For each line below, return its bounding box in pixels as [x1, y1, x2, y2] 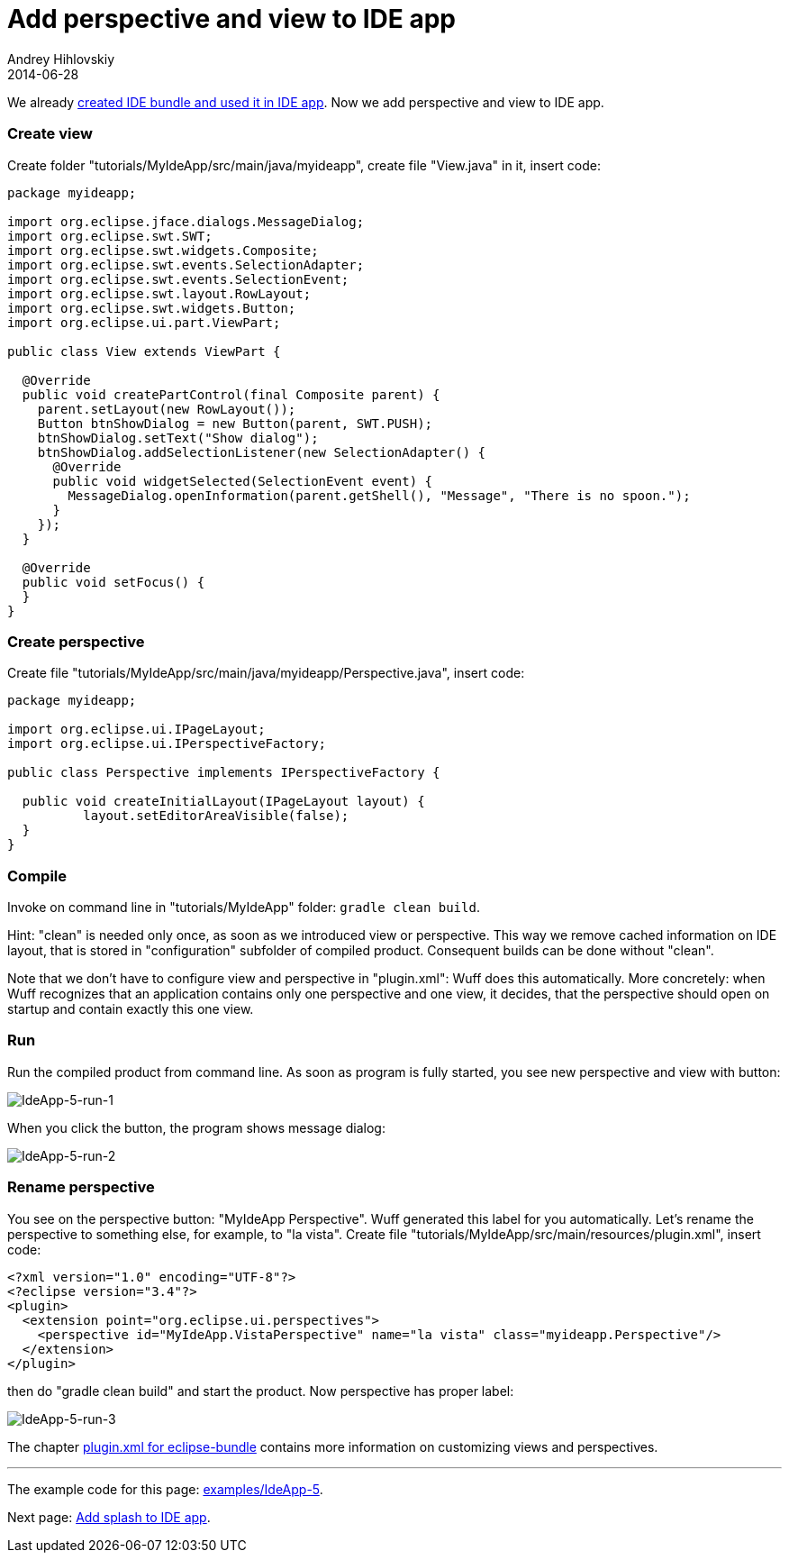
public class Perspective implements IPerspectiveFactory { [7, 765, 440, 780]
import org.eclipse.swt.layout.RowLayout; [7, 286, 312, 301]
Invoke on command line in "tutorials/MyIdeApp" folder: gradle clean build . [7, 899, 480, 915]
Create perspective [7, 632, 145, 651]
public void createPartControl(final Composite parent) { [22, 387, 440, 402]
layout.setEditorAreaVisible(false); [83, 808, 349, 824]
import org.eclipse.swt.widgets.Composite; [7, 242, 319, 258]
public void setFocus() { [22, 574, 205, 589]
